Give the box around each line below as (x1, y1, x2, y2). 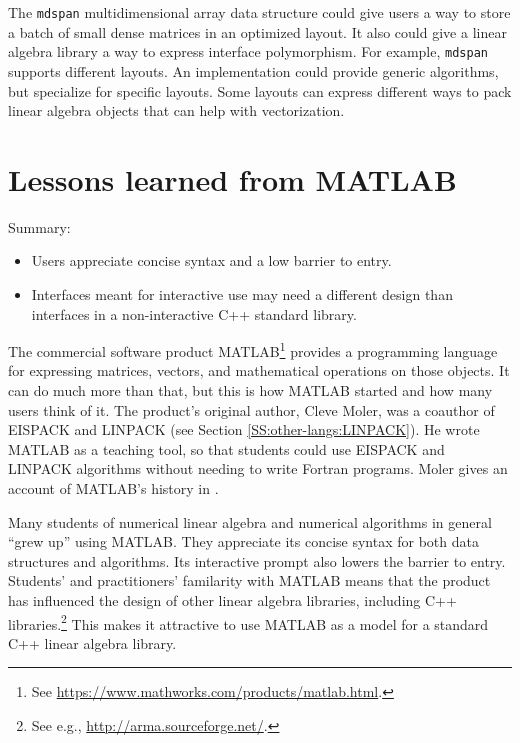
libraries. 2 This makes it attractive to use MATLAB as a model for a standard (8, 610, 489, 634)
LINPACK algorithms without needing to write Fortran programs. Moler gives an (8, 458, 508, 479)
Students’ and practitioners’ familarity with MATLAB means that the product (8, 570, 491, 591)
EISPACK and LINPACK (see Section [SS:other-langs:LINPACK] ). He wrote (8, 419, 480, 440)
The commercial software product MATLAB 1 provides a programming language (8, 338, 498, 361)
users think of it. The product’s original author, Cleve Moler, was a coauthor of (8, 399, 495, 420)
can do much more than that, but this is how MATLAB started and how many (8, 380, 493, 401)
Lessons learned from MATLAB (8, 158, 457, 199)
